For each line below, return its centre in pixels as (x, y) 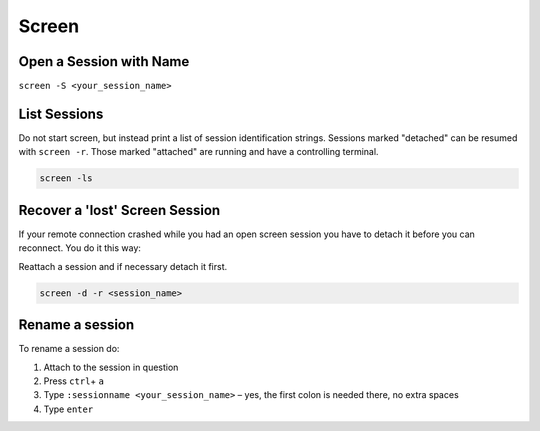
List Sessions (61, 113)
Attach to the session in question (111, 367)
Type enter (68, 409)
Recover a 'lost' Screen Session (119, 210)
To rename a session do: (69, 349)
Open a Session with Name (104, 61)
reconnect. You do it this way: (80, 248)
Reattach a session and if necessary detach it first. (123, 266)
